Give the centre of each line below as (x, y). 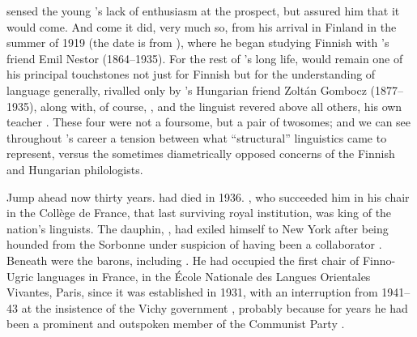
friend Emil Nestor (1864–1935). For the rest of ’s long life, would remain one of (205, 58)
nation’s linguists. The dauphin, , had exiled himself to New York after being (198, 228)
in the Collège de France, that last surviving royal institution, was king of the (199, 213)
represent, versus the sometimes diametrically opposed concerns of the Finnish (201, 154)
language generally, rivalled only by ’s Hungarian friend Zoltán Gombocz (187, 90)
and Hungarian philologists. (75, 169)
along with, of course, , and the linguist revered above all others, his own (221, 106)
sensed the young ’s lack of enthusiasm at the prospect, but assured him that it (203, 11)
